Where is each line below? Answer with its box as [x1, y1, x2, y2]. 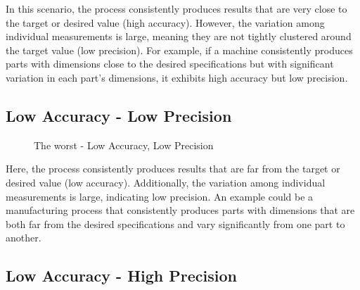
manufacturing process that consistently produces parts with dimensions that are [6, 203, 355, 217]
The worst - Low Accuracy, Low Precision [34, 137, 214, 152]
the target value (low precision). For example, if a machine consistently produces [6, 42, 353, 57]
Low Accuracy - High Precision [6, 265, 238, 286]
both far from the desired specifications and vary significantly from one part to [6, 216, 345, 231]
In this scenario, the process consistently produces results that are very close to [6, 1, 347, 15]
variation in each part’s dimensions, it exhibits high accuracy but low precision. [6, 70, 348, 84]
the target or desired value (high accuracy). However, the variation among [6, 15, 325, 30]
